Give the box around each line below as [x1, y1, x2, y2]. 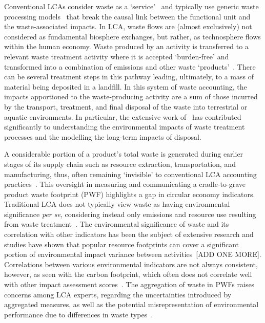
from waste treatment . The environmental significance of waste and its [4, 219, 229, 229]
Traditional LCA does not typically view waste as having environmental [4, 199, 230, 209]
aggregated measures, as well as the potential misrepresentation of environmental [4, 299, 259, 310]
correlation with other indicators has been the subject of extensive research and [4, 229, 254, 240]
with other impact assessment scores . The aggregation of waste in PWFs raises [4, 279, 255, 290]
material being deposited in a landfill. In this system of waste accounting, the [4, 81, 247, 92]
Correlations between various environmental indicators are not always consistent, [4, 259, 258, 269]
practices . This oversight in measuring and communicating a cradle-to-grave [4, 179, 246, 189]
